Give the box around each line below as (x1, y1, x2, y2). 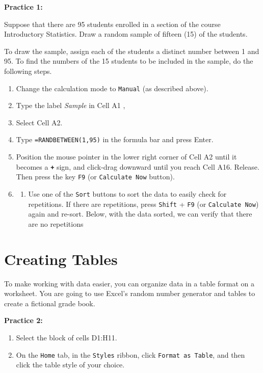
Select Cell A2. (16, 117, 63, 127)
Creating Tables (4, 248, 118, 269)
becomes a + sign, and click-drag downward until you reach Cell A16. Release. (16, 161, 259, 172)
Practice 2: (4, 315, 43, 326)
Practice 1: (4, 2, 43, 12)
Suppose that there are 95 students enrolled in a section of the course (4, 18, 221, 29)
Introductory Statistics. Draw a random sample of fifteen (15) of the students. (4, 29, 248, 39)
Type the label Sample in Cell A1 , (16, 100, 125, 111)
